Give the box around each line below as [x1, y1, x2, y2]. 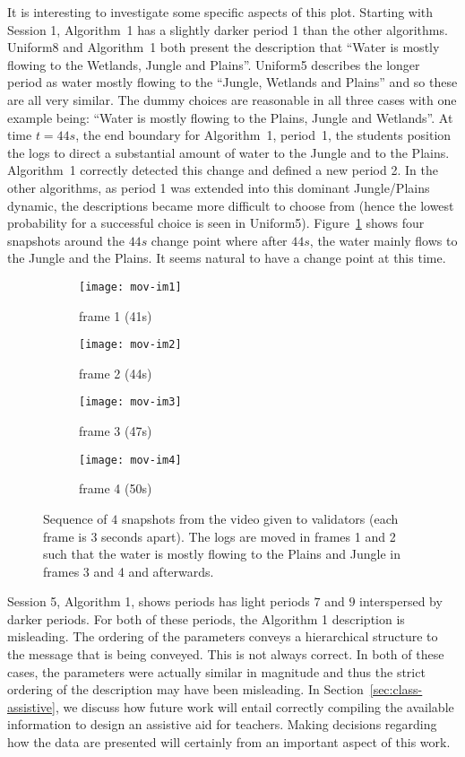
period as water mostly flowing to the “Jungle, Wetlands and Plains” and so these [7, 73, 458, 91]
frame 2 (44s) [79, 363, 152, 382]
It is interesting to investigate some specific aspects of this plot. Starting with [7, 3, 434, 21]
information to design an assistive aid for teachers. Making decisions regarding [7, 715, 437, 734]
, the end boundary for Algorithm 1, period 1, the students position [75, 126, 452, 144]
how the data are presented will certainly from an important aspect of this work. [7, 733, 451, 752]
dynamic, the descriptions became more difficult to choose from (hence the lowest [7, 196, 454, 214]
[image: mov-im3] [79, 396, 182, 409]
